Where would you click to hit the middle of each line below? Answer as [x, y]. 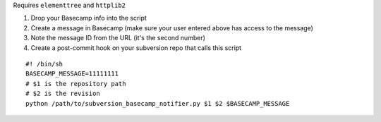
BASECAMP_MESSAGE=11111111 [72, 74]
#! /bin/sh [44, 64]
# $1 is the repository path [76, 84]
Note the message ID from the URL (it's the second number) [118, 38]
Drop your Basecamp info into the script [89, 18]
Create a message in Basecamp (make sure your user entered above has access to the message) [172, 28]
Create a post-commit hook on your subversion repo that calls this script [136, 48]
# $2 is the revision [63, 94]
